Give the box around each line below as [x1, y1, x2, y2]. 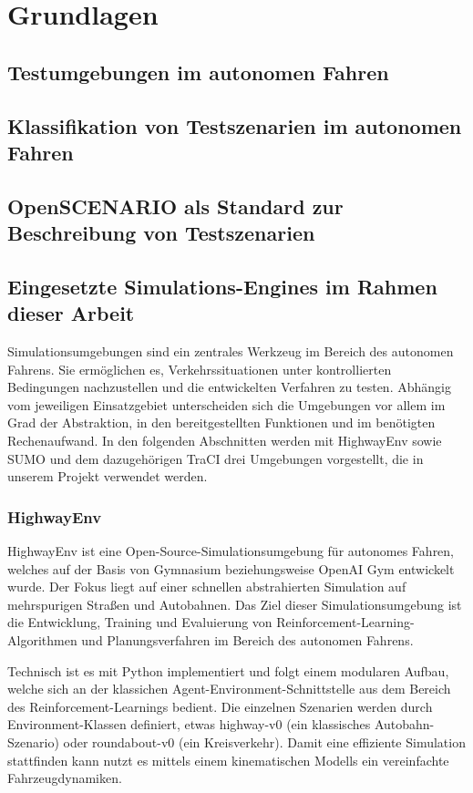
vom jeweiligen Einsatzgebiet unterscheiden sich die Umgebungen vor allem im [7, 395, 446, 414]
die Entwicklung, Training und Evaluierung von [7, 613, 272, 632]
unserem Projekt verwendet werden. [7, 467, 208, 486]
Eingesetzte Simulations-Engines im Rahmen [7, 272, 437, 300]
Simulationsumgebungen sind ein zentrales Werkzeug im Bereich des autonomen [7, 342, 454, 361]
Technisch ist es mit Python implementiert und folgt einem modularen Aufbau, [7, 661, 449, 680]
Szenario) [7, 733, 59, 751]
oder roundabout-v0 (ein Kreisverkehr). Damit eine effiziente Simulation [63, 733, 466, 751]
